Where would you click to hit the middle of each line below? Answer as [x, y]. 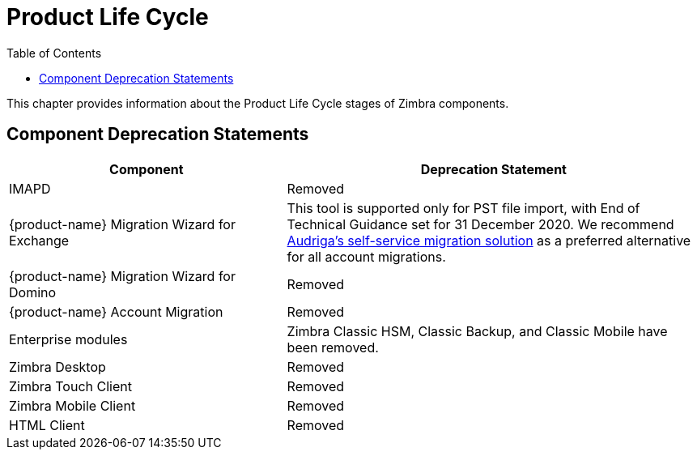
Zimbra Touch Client [70, 386]
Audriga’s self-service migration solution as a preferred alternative [489, 240]
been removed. [333, 347]
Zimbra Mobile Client [72, 405]
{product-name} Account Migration [116, 311]
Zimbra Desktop [57, 367]
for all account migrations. [366, 256]
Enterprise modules [68, 339]
